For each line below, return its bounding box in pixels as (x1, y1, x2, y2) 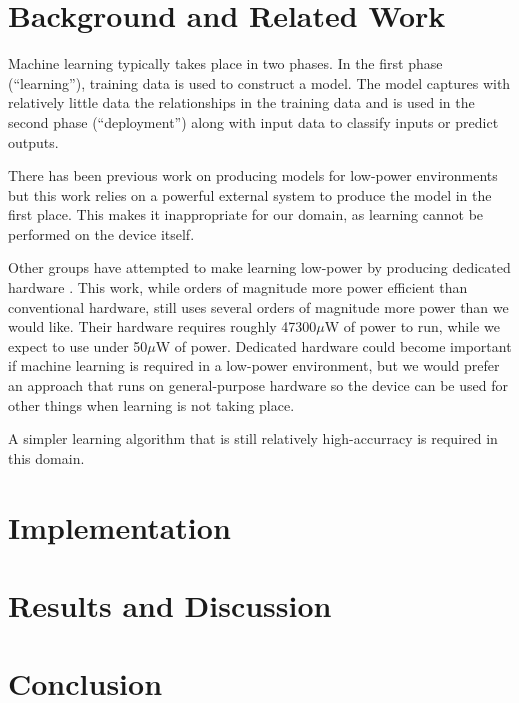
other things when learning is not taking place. (8, 394, 295, 415)
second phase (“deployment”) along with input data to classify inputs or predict (8, 111, 499, 132)
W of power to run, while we (324, 316, 500, 337)
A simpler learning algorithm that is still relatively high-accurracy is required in (8, 428, 498, 449)
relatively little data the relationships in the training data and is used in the (8, 92, 475, 113)
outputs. (8, 131, 59, 152)
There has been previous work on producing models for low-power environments (8, 165, 498, 186)
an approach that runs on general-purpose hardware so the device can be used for (8, 375, 508, 396)
